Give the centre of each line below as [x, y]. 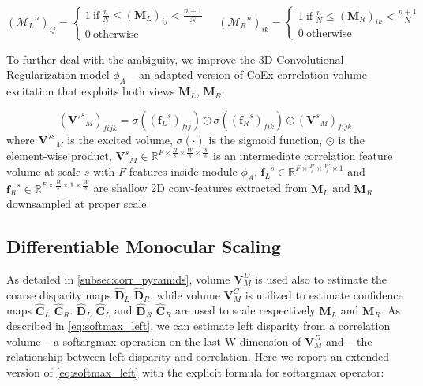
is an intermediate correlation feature [303, 156]
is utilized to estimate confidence [324, 294]
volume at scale [44, 171]
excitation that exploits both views [91, 91]
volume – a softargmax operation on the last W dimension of [154, 341]
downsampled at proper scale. [78, 204]
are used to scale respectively [245, 310]
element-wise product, [59, 156]
